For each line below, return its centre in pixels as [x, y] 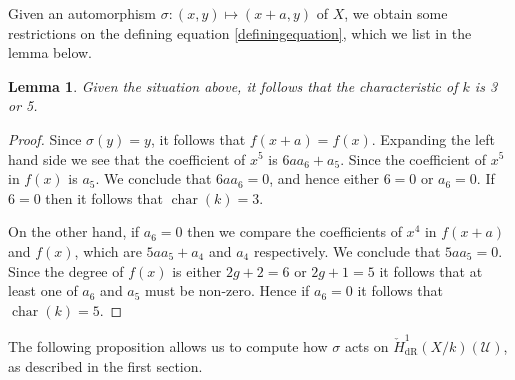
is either [197, 270]
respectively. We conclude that [347, 250]
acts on [366, 346]
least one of [43, 290]
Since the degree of [66, 270]
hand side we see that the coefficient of [127, 158]
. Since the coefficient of [413, 158]
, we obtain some [396, 13]
